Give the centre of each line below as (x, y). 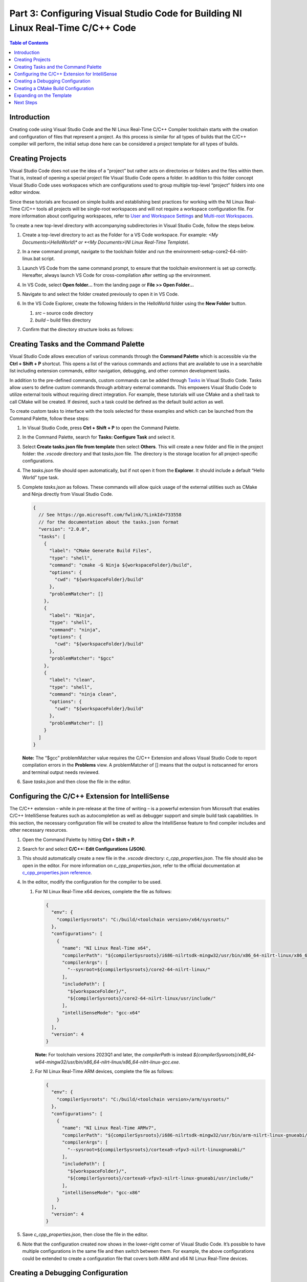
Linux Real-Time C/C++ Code (73, 28)
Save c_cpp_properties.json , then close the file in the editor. (85, 1235)
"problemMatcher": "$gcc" (82, 658)
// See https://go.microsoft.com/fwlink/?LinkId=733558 (110, 515)
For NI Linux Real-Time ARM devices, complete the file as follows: (104, 1071)
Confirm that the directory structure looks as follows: (78, 329)
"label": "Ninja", (72, 615)
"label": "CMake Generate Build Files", (101, 551)
